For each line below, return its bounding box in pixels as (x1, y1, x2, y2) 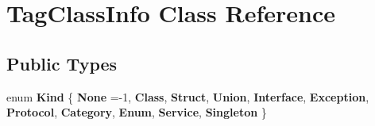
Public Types (6, 51, 118, 75)
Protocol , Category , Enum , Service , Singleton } (6, 104, 267, 120)
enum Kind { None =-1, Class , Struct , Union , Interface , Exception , (6, 88, 369, 105)
